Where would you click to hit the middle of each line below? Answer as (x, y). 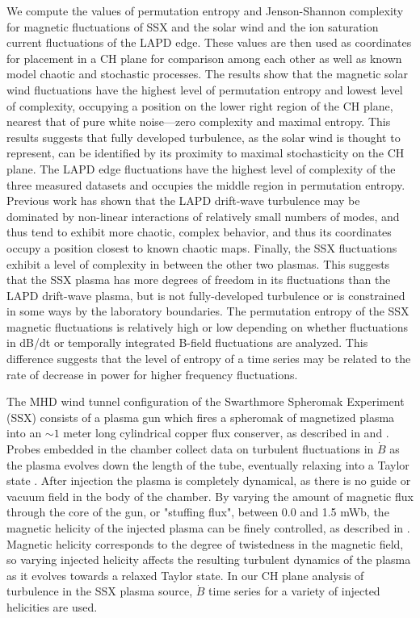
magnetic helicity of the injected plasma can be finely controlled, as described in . (208, 528)
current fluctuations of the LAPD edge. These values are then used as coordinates (209, 42)
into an (24, 433)
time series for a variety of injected (294, 591)
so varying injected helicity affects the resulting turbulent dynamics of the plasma (209, 560)
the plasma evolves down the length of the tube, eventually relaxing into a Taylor (208, 464)
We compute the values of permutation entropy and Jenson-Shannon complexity (205, 10)
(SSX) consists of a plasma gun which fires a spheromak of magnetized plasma (201, 417)
